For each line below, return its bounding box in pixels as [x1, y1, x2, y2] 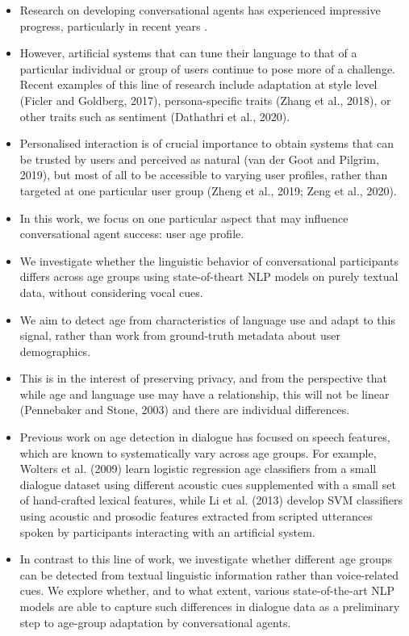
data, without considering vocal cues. [19, 283, 203, 300]
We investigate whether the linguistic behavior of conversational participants [19, 252, 399, 269]
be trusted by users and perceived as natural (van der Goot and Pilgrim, [19, 150, 379, 167]
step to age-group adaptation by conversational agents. [19, 613, 291, 630]
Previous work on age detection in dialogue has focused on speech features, [19, 429, 390, 446]
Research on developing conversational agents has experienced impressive [19, 2, 381, 18]
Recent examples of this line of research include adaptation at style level [19, 76, 378, 93]
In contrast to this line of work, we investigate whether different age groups [19, 550, 393, 567]
